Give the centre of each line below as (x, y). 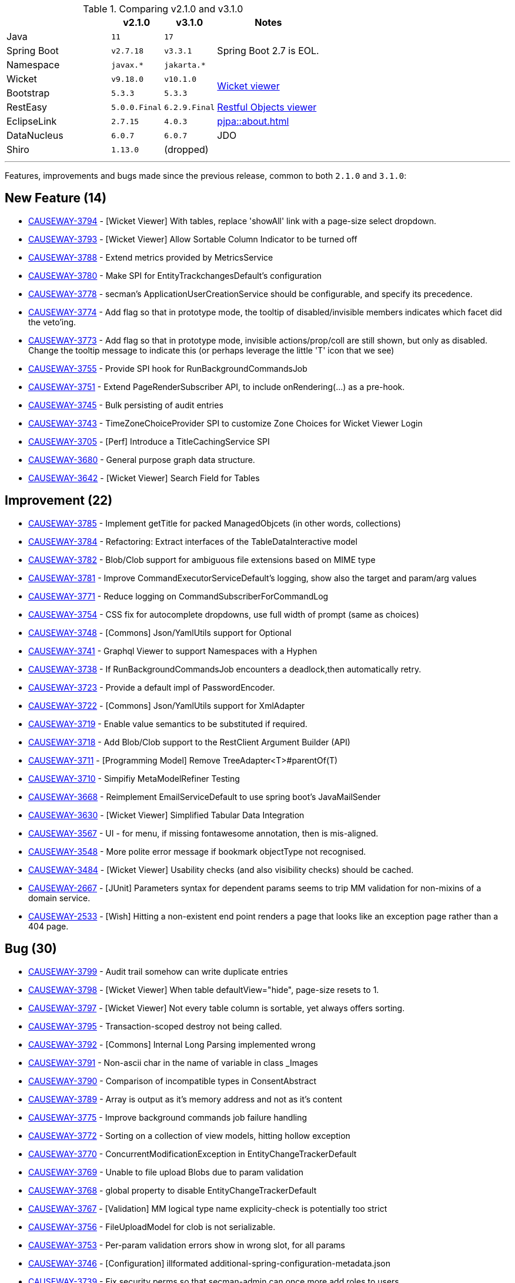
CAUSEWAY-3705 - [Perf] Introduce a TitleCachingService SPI (149, 441)
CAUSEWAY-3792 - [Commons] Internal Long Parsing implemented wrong (172, 1044)
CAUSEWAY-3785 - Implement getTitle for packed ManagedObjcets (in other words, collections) (215, 523)
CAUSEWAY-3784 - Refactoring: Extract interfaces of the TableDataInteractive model (193, 541)
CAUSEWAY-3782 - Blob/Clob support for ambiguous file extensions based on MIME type (202, 559)
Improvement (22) (59, 501)
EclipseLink (32, 121)
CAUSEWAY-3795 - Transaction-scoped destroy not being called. (155, 1026)
